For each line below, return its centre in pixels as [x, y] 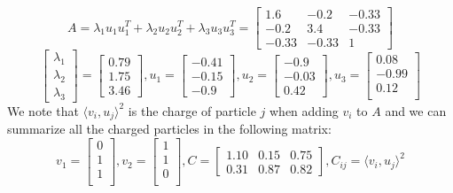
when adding [304, 110]
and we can [416, 110]
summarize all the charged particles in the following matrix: [169, 129]
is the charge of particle [192, 110]
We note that [43, 110]
